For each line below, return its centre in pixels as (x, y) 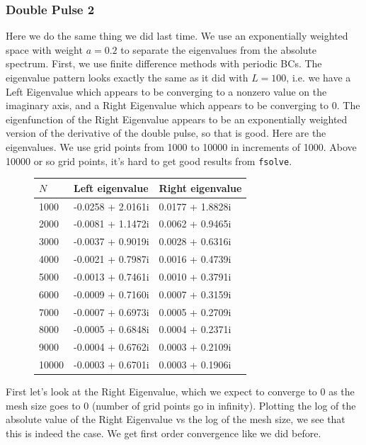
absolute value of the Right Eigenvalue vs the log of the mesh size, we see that (176, 419)
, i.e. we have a (319, 77)
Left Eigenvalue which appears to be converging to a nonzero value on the (166, 91)
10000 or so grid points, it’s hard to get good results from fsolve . (149, 160)
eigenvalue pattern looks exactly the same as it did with (127, 77)
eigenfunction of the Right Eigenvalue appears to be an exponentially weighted (177, 119)
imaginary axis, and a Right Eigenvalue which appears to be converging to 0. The (183, 105)
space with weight (44, 49)
